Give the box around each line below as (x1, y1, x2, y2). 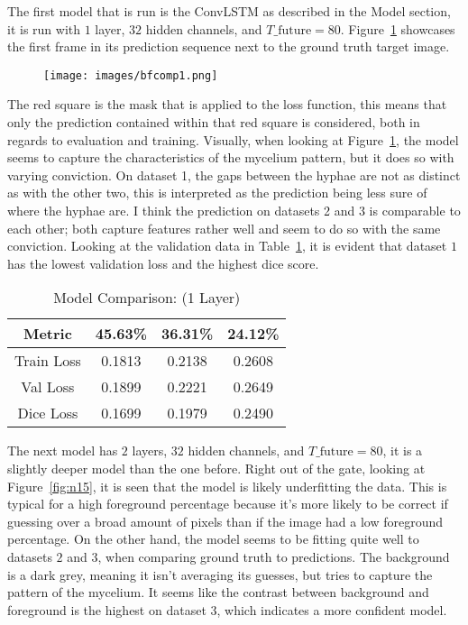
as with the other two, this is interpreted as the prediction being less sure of (7, 183, 427, 202)
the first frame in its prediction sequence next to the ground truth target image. (7, 37, 450, 56)
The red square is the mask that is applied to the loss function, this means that (7, 95, 447, 114)
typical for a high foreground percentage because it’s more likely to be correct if (7, 494, 448, 513)
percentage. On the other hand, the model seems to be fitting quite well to (7, 529, 419, 548)
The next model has (7, 441, 118, 460)
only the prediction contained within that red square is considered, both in (7, 113, 420, 132)
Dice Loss (17, 402, 78, 424)
